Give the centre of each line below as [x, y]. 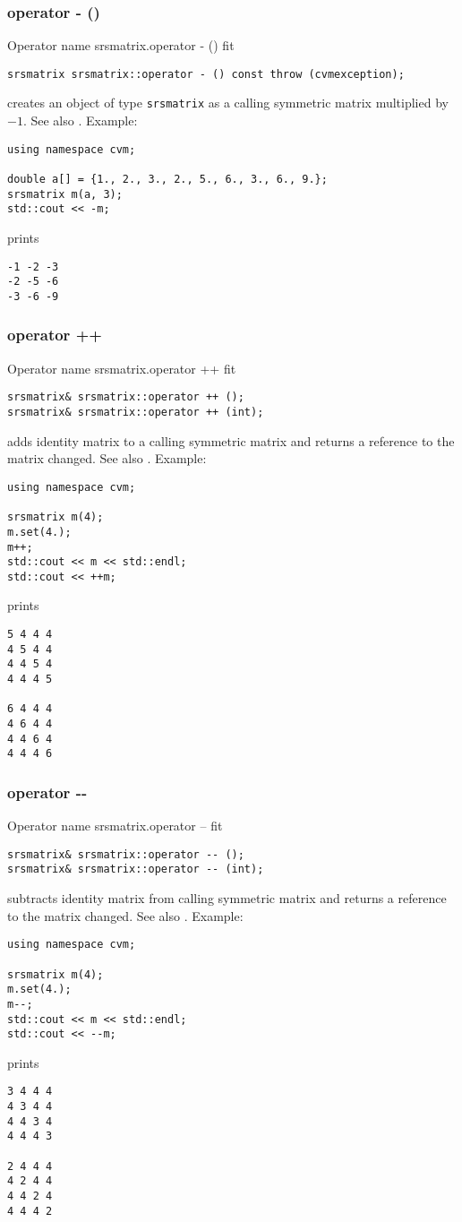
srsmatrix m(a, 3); [65, 194]
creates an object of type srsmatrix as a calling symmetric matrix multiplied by [228, 103]
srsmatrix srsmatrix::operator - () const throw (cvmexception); [206, 74]
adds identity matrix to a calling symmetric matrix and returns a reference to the [231, 440]
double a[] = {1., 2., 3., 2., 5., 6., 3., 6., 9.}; [167, 180]
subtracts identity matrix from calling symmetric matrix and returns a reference [227, 898]
